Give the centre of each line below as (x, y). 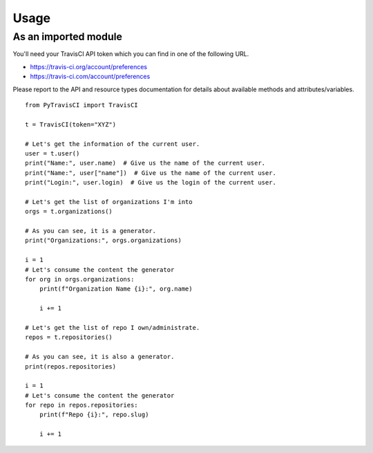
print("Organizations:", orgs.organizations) (104, 241)
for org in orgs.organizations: (80, 279)
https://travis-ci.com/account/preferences (90, 77)
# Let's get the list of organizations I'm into (109, 202)
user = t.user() (52, 153)
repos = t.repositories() (69, 338)
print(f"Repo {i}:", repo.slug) (94, 415)
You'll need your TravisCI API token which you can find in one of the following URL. (131, 54)
